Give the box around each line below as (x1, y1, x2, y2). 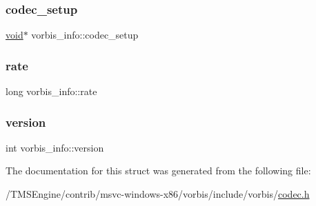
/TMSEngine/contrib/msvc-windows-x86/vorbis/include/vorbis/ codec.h (6, 187, 310, 201)
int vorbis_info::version (6, 140, 104, 154)
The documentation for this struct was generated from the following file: (6, 163, 311, 178)
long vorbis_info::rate (6, 84, 97, 99)
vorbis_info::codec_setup (31, 28, 139, 42)
